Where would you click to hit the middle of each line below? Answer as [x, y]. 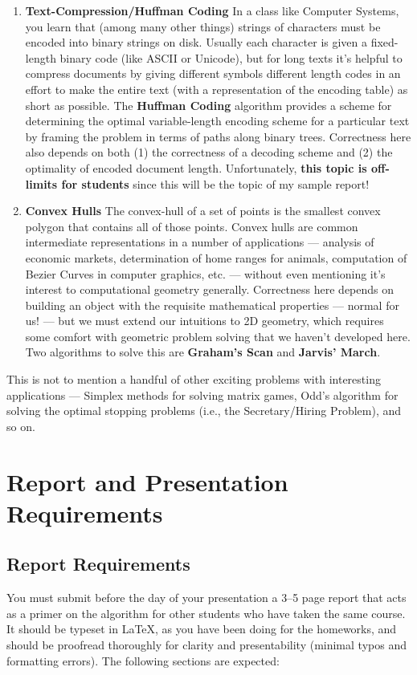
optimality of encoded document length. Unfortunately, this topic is [196, 167]
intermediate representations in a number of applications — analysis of [200, 242]
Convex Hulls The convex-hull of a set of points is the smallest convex [203, 211]
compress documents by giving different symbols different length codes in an [213, 73]
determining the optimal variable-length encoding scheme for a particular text [217, 121]
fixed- [384, 42]
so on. [21, 426]
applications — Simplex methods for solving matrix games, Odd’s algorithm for [202, 394]
